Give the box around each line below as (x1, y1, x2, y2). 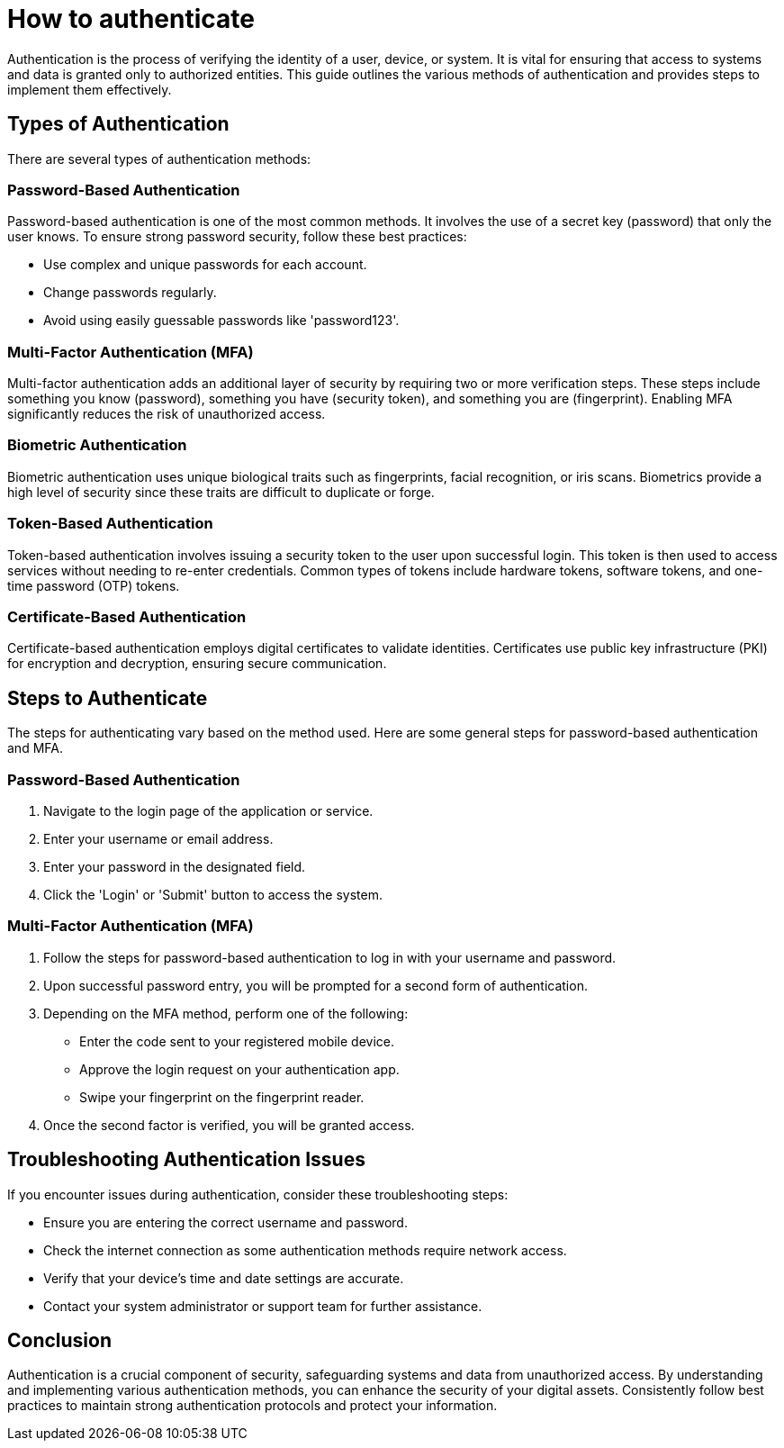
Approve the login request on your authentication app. (79, 1061, 400, 1077)
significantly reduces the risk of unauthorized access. (7, 406, 326, 422)
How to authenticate (7, 4, 255, 34)
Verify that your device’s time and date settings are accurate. (43, 1270, 404, 1286)
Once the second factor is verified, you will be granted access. (43, 1117, 415, 1133)
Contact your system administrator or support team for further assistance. (43, 1298, 482, 1314)
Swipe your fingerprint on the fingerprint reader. (79, 1089, 365, 1105)
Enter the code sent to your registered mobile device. (79, 1033, 395, 1049)
